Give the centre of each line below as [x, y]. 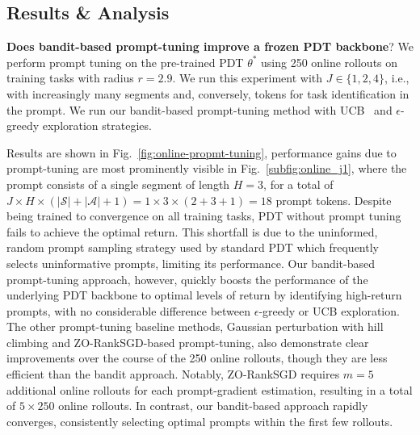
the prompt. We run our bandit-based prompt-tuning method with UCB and [199, 109]
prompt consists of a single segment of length [118, 184]
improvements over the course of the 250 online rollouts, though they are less [197, 358]
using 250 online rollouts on [330, 62]
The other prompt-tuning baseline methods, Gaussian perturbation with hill [195, 326]
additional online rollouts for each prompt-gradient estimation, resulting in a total [210, 389]
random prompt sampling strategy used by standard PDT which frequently [193, 247]
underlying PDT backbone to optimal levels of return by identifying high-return [204, 295]
